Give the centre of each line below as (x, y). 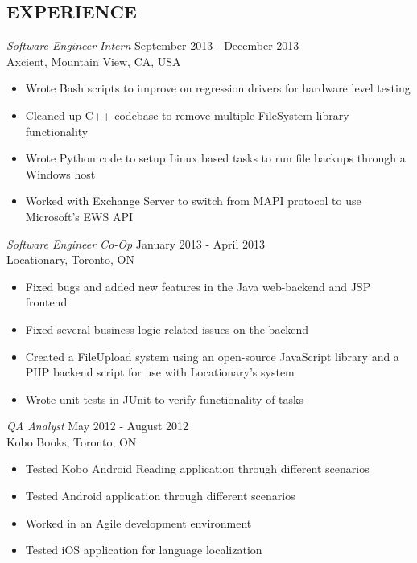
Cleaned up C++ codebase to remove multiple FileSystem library (187, 115)
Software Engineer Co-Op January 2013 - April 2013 (136, 243)
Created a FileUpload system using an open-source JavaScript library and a (212, 356)
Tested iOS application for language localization (144, 550)
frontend (46, 302)
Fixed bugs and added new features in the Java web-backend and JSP (198, 286)
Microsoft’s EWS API (79, 216)
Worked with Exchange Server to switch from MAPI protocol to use (193, 201)
